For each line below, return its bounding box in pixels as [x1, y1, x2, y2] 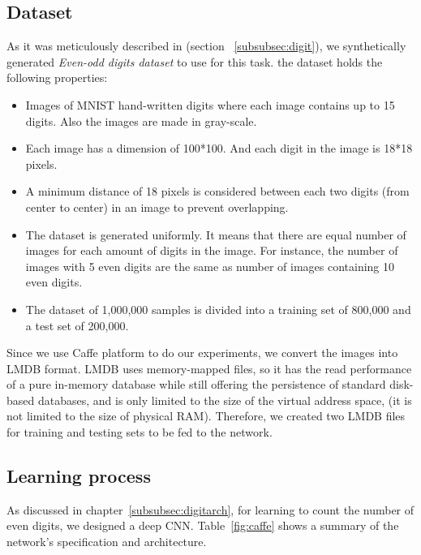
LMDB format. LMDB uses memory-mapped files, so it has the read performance [6, 359, 412, 376]
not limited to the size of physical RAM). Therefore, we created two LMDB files [6, 407, 406, 424]
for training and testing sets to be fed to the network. [6, 424, 273, 441]
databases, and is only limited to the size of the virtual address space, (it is [37, 391, 412, 408]
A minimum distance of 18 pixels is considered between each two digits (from [25, 183, 410, 200]
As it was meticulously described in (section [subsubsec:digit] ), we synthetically [6, 37, 406, 54]
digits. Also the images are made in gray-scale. [25, 112, 257, 129]
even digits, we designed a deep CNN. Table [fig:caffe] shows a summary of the [6, 517, 399, 534]
